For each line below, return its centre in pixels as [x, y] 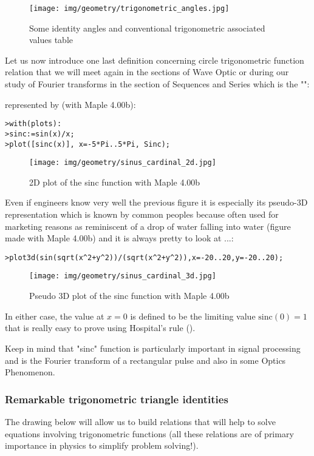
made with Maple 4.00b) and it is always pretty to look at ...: [119, 238]
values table [51, 40]
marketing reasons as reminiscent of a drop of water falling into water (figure [148, 226]
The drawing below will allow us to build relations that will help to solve [140, 421]
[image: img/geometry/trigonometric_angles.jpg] [129, 8]
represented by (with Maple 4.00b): [70, 104]
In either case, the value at [55, 316]
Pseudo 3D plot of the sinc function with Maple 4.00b [129, 296]
